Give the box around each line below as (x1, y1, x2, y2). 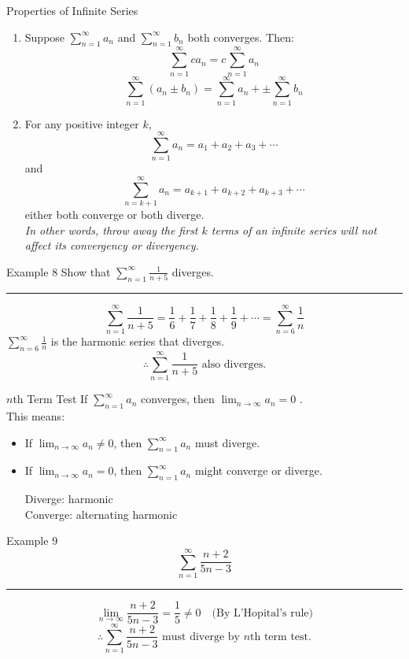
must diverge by (162, 631, 240, 642)
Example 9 (6, 532, 58, 549)
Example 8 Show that (6, 263, 111, 280)
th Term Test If (13, 391, 88, 407)
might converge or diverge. (194, 462, 322, 479)
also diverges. (201, 358, 267, 370)
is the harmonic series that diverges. (50, 333, 225, 350)
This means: (6, 408, 65, 424)
